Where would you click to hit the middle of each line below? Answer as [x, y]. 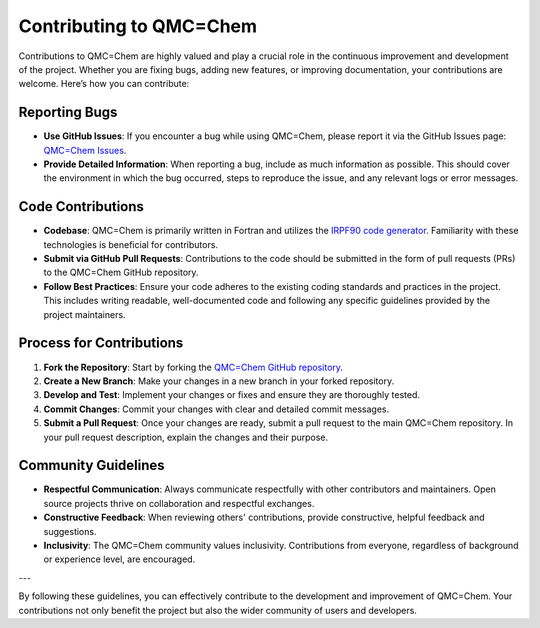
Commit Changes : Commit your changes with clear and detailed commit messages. [216, 409]
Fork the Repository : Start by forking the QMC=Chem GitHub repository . [193, 367]
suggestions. [70, 531]
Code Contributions [81, 206]
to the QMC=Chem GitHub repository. [121, 272]
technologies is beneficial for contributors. [131, 244]
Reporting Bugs [68, 112]
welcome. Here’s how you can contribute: [104, 84]
